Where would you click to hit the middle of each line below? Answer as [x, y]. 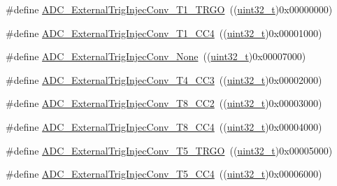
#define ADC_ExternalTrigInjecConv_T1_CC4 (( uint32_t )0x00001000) [164, 33]
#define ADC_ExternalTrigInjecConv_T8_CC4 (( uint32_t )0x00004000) [164, 126]
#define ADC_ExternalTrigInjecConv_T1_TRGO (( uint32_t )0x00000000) [169, 9]
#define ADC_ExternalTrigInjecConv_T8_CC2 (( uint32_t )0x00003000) [164, 103]
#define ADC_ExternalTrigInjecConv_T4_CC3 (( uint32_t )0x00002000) [164, 79]
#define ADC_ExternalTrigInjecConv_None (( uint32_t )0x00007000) [156, 56]
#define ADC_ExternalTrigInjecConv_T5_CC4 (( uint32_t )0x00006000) [164, 174]
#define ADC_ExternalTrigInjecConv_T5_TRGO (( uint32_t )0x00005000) [169, 150]
